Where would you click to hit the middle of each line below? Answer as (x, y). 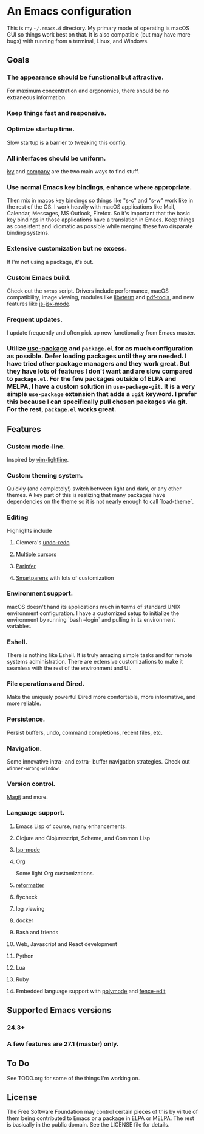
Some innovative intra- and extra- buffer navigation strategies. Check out (98, 762)
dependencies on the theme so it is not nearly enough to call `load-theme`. (100, 502)
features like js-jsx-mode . (39, 304)
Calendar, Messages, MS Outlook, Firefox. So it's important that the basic (99, 214)
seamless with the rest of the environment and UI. (69, 668)
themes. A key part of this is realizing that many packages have (86, 495)
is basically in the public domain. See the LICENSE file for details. (88, 1125)
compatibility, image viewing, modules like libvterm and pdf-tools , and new (100, 297)
